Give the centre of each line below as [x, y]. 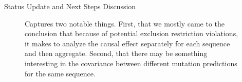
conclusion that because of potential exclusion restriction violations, [132, 33]
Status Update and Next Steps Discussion [70, 6]
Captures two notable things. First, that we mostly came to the [125, 23]
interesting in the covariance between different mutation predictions [131, 63]
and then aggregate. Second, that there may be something [116, 53]
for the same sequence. [60, 73]
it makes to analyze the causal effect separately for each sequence [127, 43]
